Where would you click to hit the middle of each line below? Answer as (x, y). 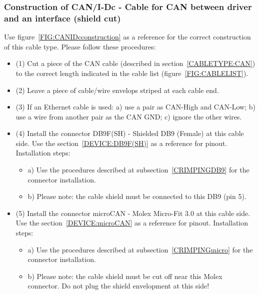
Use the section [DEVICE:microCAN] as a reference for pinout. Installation (132, 223)
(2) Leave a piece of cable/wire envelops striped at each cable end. (117, 90)
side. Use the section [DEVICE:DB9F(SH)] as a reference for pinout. (121, 143)
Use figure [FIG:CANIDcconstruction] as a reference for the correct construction (127, 37)
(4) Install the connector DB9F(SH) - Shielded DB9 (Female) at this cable (130, 133)
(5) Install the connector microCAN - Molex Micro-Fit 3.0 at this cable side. (133, 213)
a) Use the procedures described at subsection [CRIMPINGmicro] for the (140, 249)
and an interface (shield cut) (62, 18)
